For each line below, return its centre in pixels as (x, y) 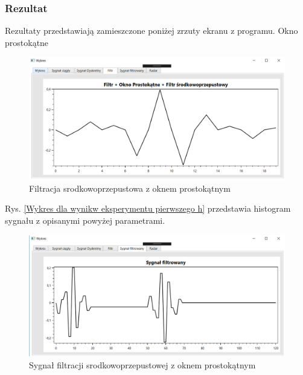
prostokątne (27, 42)
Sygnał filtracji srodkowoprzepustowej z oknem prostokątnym (142, 365)
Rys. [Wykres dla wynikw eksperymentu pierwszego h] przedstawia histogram (148, 208)
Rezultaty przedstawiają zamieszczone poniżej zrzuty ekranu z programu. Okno (151, 31)
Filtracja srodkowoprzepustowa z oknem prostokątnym (130, 188)
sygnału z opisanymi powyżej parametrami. (85, 220)
